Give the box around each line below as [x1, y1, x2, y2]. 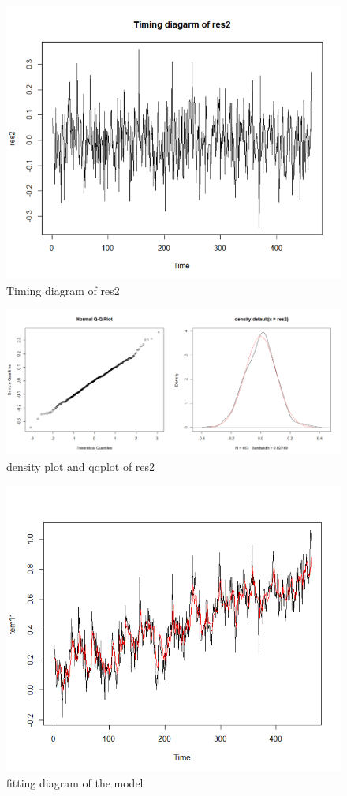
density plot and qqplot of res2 [6, 458, 155, 474]
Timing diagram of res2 [6, 282, 120, 298]
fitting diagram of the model [6, 775, 144, 791]
